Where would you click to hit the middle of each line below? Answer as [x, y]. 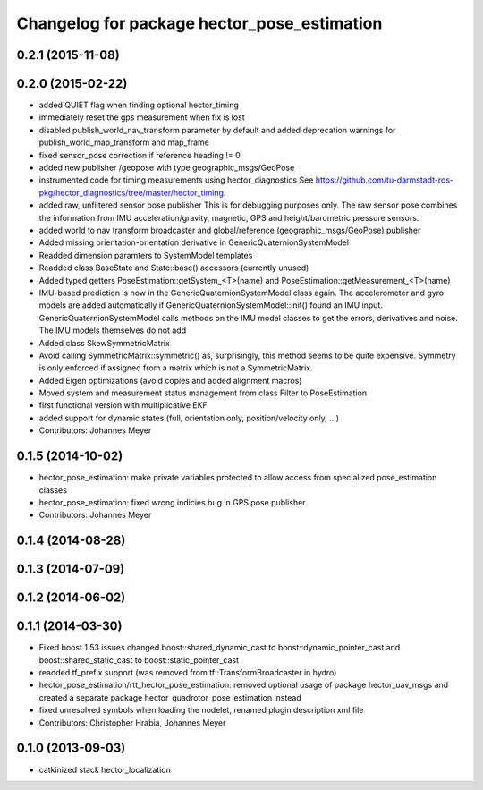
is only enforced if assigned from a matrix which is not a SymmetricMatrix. [176, 368]
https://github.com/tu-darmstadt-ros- [384, 180]
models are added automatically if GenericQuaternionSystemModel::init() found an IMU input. [211, 305]
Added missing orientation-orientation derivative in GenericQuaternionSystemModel [194, 242]
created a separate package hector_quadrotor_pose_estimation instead [170, 697]
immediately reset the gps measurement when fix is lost [142, 117]
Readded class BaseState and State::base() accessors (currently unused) [174, 268]
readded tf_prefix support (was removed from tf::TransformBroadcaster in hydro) [188, 673]
